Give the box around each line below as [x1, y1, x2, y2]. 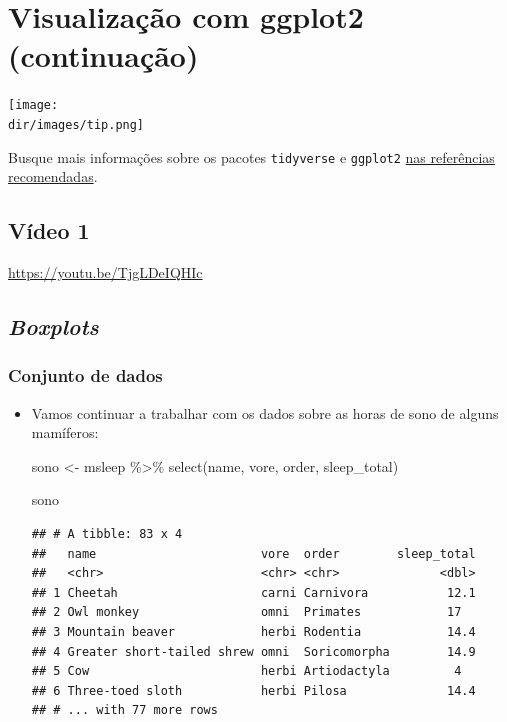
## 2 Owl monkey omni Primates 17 [31, 605, 462, 620]
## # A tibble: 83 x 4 [31, 527, 183, 542]
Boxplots [8, 311, 99, 342]
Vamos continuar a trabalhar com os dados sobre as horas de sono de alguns [31, 402, 499, 423]
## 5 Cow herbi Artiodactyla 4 [31, 664, 462, 679]
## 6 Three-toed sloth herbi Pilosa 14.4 [31, 683, 476, 698]
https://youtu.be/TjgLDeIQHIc [8, 262, 203, 283]
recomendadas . [8, 166, 98, 187]
